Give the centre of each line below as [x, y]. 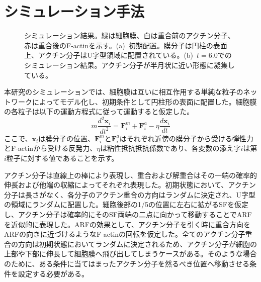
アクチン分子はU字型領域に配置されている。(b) [116, 55]
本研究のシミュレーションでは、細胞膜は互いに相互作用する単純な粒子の [124, 92]
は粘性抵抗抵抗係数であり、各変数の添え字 [170, 148]
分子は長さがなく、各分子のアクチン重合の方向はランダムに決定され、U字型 [130, 194]
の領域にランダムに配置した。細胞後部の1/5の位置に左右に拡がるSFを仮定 [126, 204]
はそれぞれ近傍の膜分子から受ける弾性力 [186, 138]
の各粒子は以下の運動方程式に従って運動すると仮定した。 [99, 111]
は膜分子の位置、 [67, 138]
